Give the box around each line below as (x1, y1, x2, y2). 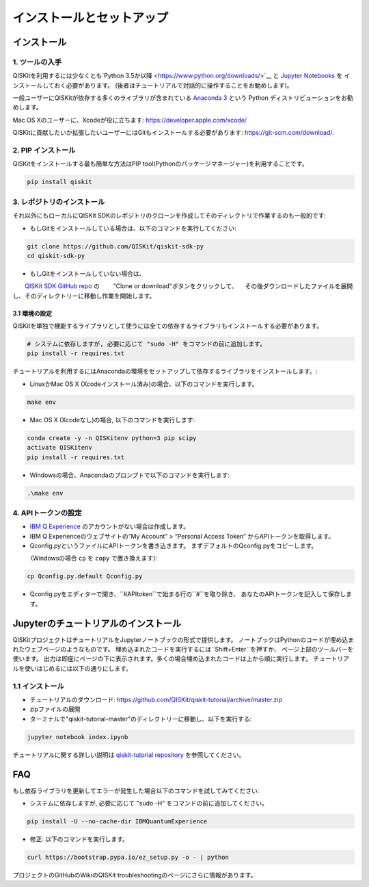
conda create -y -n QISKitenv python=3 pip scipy (27, 434, 197, 441)
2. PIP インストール (12, 146, 76, 155)
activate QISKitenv (27, 443, 92, 452)
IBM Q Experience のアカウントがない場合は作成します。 (29, 522, 189, 530)
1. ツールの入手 (12, 57, 62, 66)
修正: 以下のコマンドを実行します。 (29, 835, 129, 843)
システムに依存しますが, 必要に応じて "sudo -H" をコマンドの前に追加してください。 (29, 799, 269, 808)
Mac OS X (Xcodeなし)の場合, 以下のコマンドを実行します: (29, 415, 195, 424)
